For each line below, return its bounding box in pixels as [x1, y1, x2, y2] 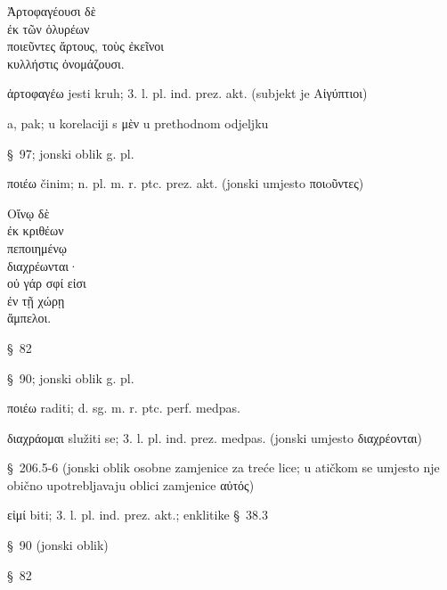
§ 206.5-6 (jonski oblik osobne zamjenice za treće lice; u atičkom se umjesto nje [7, 458, 440, 477]
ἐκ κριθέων [7, 221, 64, 240]
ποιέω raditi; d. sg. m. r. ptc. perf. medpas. [7, 398, 240, 417]
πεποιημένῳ [7, 238, 68, 257]
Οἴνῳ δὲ [7, 203, 50, 222]
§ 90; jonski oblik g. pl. [7, 368, 134, 387]
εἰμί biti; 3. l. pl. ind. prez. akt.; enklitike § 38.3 [7, 505, 268, 524]
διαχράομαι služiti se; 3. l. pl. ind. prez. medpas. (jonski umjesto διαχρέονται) [7, 428, 422, 447]
